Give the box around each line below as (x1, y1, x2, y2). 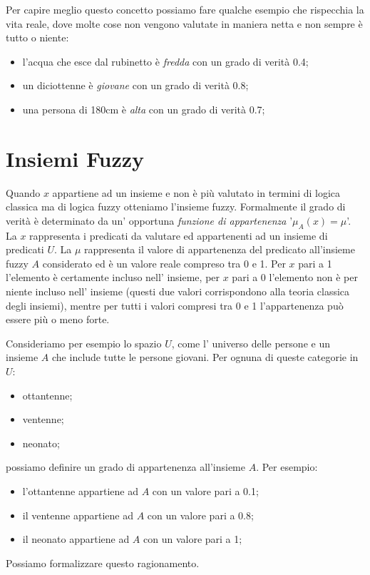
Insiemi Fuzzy (6, 143, 145, 173)
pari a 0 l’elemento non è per (232, 270, 358, 285)
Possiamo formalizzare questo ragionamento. (6, 555, 200, 570)
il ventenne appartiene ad (22, 507, 134, 522)
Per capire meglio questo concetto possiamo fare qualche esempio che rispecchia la (6, 2, 364, 16)
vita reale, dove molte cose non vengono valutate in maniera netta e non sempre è (6, 16, 363, 31)
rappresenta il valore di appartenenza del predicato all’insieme (84, 242, 355, 257)
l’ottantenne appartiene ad (22, 483, 139, 498)
